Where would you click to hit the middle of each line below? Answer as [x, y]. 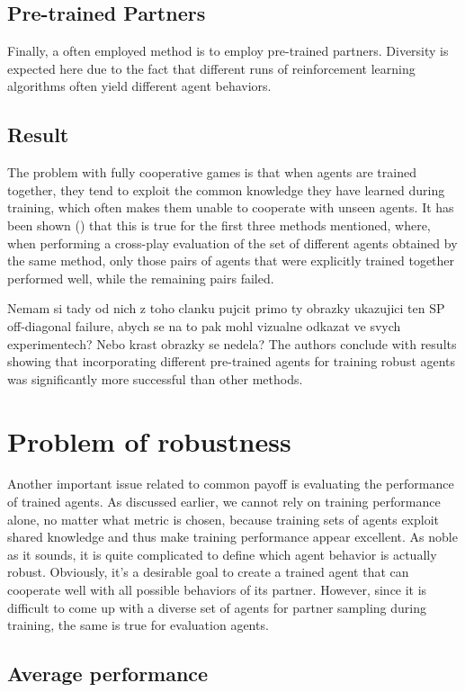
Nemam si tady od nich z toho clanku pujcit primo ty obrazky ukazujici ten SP [226, 308]
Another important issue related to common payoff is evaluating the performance [231, 484]
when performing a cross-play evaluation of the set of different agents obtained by [232, 243]
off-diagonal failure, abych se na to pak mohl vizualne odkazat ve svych [204, 325]
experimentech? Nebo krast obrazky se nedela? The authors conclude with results [232, 343]
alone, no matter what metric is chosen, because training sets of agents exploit [224, 519]
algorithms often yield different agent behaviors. [139, 86]
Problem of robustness [149, 440]
